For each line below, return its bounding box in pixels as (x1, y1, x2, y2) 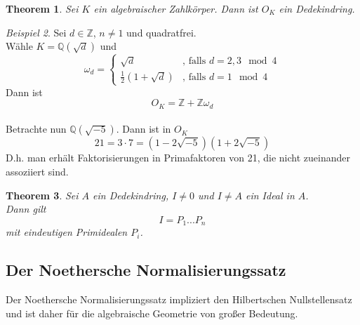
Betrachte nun (6, 121, 67, 136)
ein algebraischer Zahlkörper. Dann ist (93, 1, 258, 15)
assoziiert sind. (6, 164, 69, 179)
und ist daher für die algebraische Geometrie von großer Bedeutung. (6, 305, 298, 320)
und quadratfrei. (126, 25, 196, 39)
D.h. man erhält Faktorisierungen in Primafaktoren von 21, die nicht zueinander (6, 150, 350, 165)
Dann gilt (6, 201, 46, 216)
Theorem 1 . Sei (6, 1, 79, 15)
